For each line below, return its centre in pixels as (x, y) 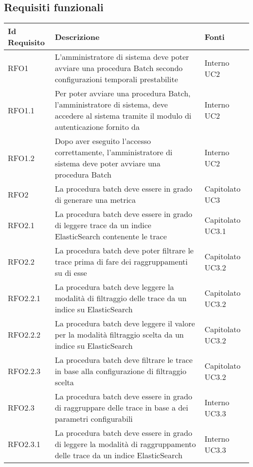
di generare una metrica (95, 200)
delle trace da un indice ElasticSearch (118, 455)
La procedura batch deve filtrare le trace (124, 360)
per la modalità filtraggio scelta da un (119, 335)
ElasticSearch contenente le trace (111, 236)
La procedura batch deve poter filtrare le (124, 251)
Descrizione (77, 36)
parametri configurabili (94, 419)
